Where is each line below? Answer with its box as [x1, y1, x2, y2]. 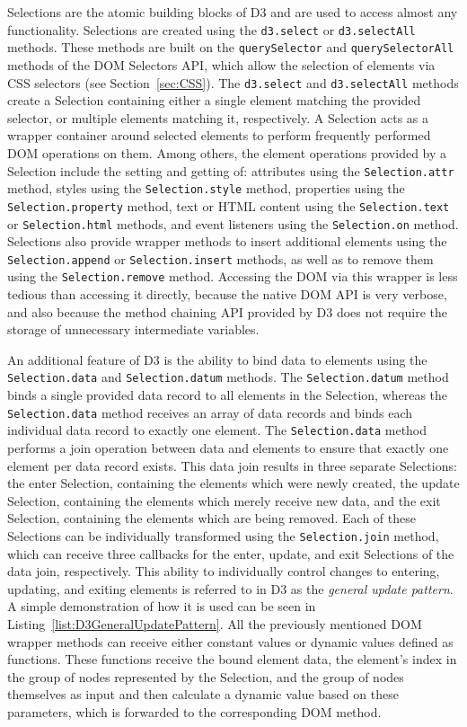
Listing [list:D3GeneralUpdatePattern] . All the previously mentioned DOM [7, 615, 422, 633]
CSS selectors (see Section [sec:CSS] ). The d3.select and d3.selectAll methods [7, 73, 459, 92]
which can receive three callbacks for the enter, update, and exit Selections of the [7, 544, 454, 563]
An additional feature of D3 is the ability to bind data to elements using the [7, 350, 427, 368]
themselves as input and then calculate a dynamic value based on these [7, 685, 399, 704]
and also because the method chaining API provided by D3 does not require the [7, 302, 447, 321]
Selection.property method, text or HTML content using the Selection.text [7, 196, 450, 215]
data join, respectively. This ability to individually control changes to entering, [7, 562, 440, 581]
